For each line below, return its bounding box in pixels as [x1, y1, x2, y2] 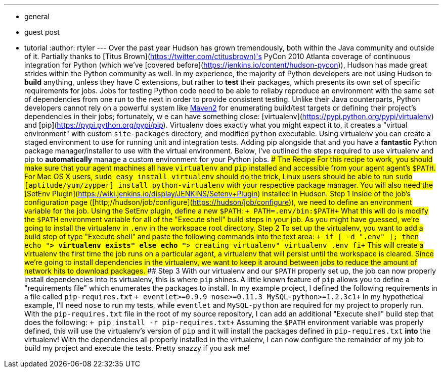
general [24, 12, 50, 21]
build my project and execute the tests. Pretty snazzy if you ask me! [24, 344, 250, 352]
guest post [24, 28, 60, 36]
